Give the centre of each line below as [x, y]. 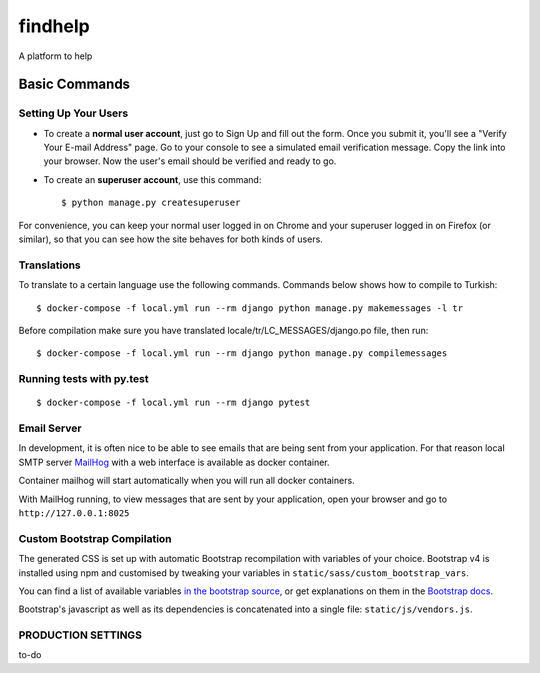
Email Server [50, 428]
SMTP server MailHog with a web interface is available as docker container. [174, 462]
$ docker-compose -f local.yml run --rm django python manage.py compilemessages [242, 353]
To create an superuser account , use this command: [152, 179]
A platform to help [55, 56]
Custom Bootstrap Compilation [95, 538]
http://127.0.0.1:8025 [74, 513]
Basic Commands [74, 84]
